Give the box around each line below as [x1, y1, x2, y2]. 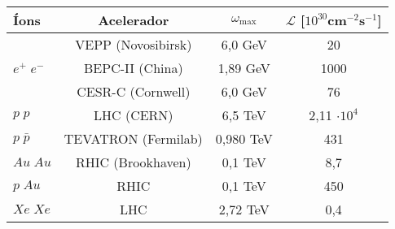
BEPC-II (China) [84, 58, 183, 77]
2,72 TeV [218, 200, 270, 218]
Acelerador [98, 11, 169, 29]
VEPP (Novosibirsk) [75, 35, 192, 54]
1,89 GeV [217, 58, 270, 77]
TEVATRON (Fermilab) [64, 129, 203, 148]
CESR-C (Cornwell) [77, 82, 191, 101]
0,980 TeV [215, 129, 273, 148]
